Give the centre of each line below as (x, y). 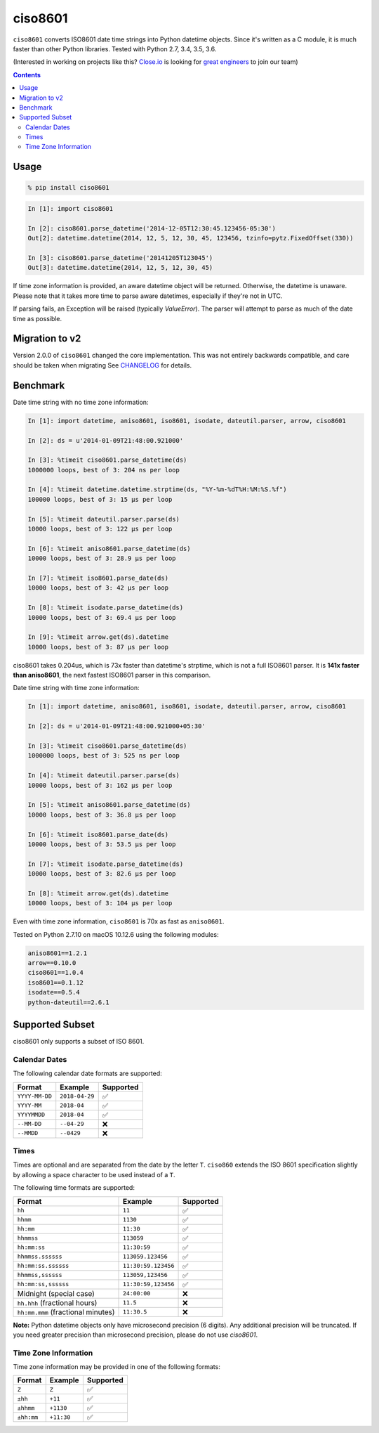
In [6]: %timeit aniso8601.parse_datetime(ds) (109, 549)
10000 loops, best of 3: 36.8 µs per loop (102, 815)
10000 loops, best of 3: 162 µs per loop (100, 785)
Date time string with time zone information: (76, 688)
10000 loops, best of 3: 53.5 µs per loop (102, 844)
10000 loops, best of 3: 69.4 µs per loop (102, 617)
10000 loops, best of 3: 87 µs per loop (98, 647)
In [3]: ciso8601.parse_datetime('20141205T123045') (120, 258)
